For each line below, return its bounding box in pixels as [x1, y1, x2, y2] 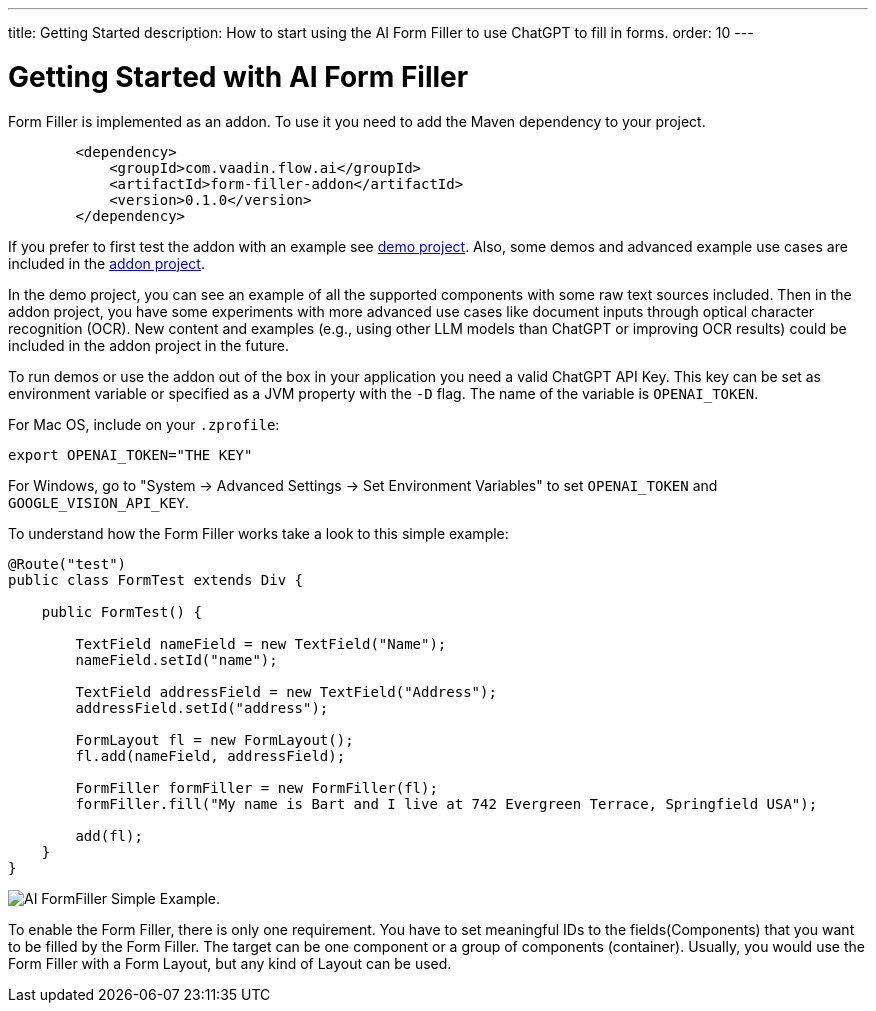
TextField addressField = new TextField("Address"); [75, 683, 497, 700]
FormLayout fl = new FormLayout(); [75, 731, 354, 748]
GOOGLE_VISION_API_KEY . [8, 493, 190, 511]
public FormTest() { [41, 603, 202, 620]
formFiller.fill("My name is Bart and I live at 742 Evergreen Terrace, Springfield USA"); [75, 795, 818, 812]
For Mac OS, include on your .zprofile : [8, 415, 280, 433]
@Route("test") [8, 555, 127, 572]
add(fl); [75, 827, 143, 844]
